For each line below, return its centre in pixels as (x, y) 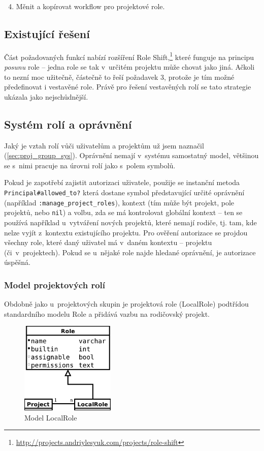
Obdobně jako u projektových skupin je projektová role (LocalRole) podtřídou (126, 304)
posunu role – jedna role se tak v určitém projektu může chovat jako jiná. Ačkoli (129, 67)
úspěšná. (17, 262)
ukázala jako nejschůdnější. (46, 96)
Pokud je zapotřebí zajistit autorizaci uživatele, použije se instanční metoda (122, 182)
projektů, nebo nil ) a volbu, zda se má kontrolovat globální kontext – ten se (123, 212)
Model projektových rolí (55, 284)
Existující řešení (47, 33)
